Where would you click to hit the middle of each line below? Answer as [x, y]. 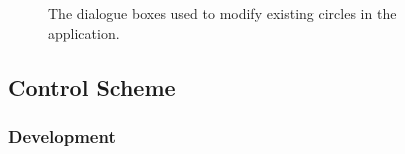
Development [62, 135]
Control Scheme [92, 86]
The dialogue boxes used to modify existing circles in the [222, 13]
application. [84, 32]
